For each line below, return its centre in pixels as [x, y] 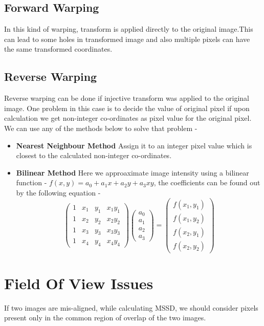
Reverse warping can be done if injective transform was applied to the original [127, 98]
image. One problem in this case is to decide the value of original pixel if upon [127, 108]
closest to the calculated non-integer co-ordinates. [94, 155]
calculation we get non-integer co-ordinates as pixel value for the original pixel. [128, 118]
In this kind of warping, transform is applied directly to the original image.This [129, 29]
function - [31, 182]
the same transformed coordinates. [58, 49]
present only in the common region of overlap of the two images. [105, 318]
